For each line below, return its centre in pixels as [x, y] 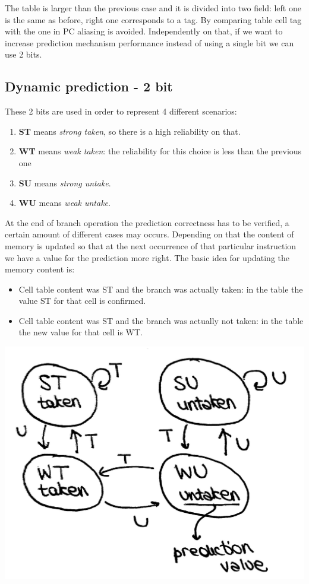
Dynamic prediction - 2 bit [89, 86]
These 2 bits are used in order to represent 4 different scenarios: [121, 111]
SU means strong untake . [65, 182]
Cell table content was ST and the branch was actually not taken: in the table [161, 320]
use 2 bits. [23, 54]
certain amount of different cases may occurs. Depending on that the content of [149, 234]
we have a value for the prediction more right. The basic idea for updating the [147, 257]
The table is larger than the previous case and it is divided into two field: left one [153, 8]
